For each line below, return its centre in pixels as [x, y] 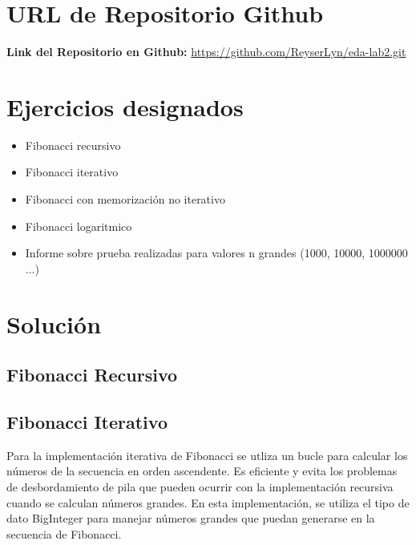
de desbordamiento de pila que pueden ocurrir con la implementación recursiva [200, 486]
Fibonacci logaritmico [79, 226]
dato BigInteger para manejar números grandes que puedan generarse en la [191, 518]
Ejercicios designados [125, 106]
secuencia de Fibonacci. [64, 533]
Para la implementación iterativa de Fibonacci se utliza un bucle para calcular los [207, 455]
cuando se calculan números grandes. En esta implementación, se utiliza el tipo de [208, 502]
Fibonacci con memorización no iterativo [125, 199]
